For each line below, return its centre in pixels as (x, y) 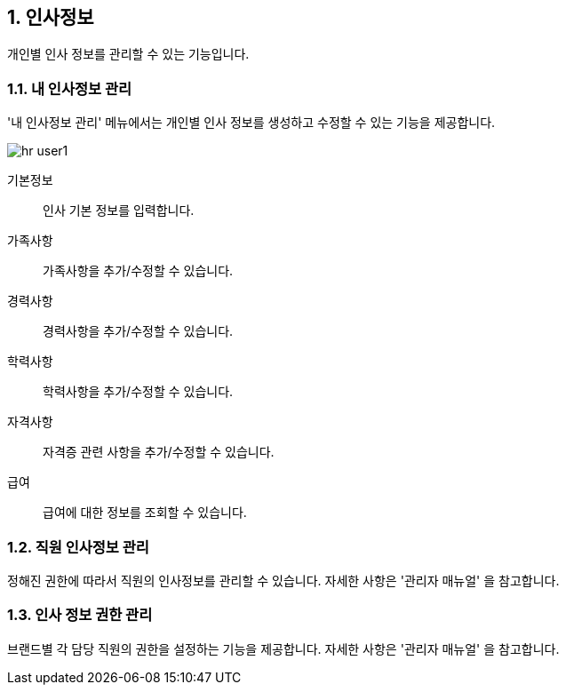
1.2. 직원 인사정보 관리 (78, 547)
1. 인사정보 (51, 17)
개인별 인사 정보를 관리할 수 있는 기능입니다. (128, 54)
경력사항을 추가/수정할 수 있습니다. (138, 331)
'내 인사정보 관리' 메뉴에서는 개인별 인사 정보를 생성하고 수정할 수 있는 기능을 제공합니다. (251, 123)
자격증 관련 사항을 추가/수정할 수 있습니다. (159, 452)
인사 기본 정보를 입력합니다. (119, 211)
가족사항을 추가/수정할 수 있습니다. (138, 271)
